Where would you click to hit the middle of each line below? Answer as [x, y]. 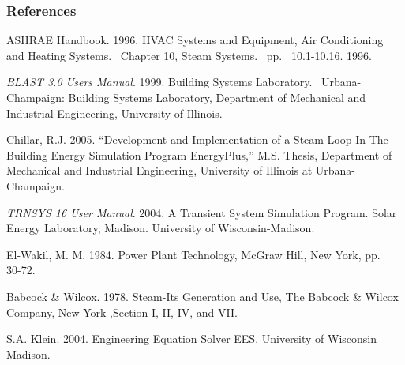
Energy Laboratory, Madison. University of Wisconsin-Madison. [161, 228]
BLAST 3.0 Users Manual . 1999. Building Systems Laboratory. [159, 82]
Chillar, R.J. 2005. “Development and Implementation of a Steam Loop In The [197, 139]
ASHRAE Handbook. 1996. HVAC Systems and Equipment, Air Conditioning [195, 40]
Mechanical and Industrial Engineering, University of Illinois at [159, 170]
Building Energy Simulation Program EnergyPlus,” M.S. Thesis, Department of [199, 154]
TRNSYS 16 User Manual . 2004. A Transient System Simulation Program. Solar [202, 212]
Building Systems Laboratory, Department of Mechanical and [217, 97]
